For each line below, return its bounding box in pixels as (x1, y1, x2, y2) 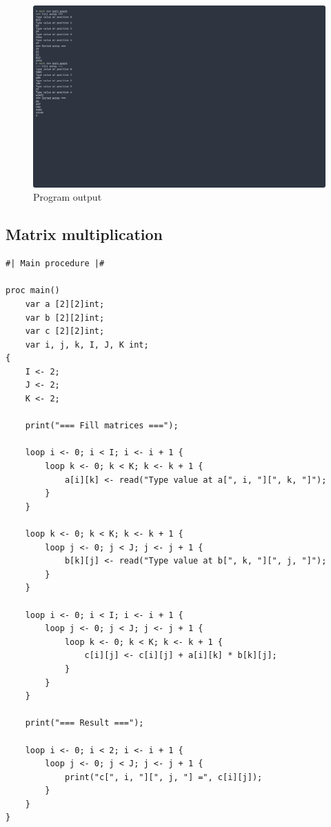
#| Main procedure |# (6, 259, 105, 269)
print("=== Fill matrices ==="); (25, 421, 179, 431)
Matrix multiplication (6, 223, 163, 245)
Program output (33, 190, 102, 204)
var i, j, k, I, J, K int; (25, 339, 149, 350)
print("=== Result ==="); (25, 718, 144, 728)
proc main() (6, 286, 60, 296)
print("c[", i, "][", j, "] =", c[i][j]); (64, 772, 263, 782)
